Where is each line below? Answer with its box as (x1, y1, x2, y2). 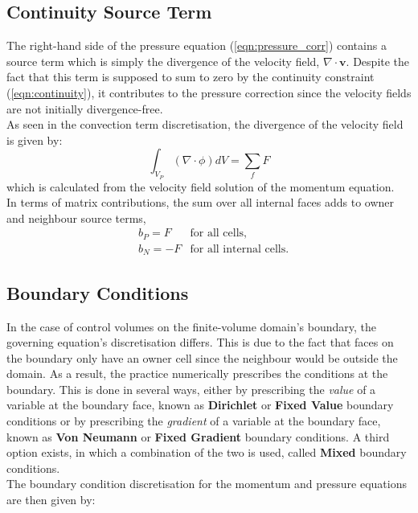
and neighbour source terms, (6, 209, 146, 226)
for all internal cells (190, 243, 286, 255)
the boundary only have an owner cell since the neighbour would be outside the (6, 349, 398, 366)
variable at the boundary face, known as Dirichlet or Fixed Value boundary (6, 396, 394, 413)
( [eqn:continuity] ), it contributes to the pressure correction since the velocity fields (6, 84, 412, 101)
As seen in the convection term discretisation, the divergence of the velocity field (6, 116, 404, 133)
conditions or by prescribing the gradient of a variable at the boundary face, (6, 412, 381, 429)
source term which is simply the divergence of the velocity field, (6, 52, 320, 69)
